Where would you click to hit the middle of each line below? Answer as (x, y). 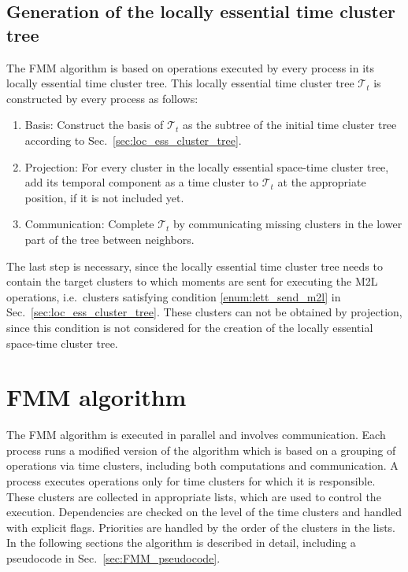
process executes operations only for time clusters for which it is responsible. (191, 481)
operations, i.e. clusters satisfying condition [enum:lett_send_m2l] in (174, 296)
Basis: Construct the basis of (94, 125)
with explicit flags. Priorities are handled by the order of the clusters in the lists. (201, 527)
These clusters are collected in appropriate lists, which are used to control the (194, 496)
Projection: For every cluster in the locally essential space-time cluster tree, (207, 166)
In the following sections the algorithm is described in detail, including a (181, 542)
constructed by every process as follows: (102, 98)
